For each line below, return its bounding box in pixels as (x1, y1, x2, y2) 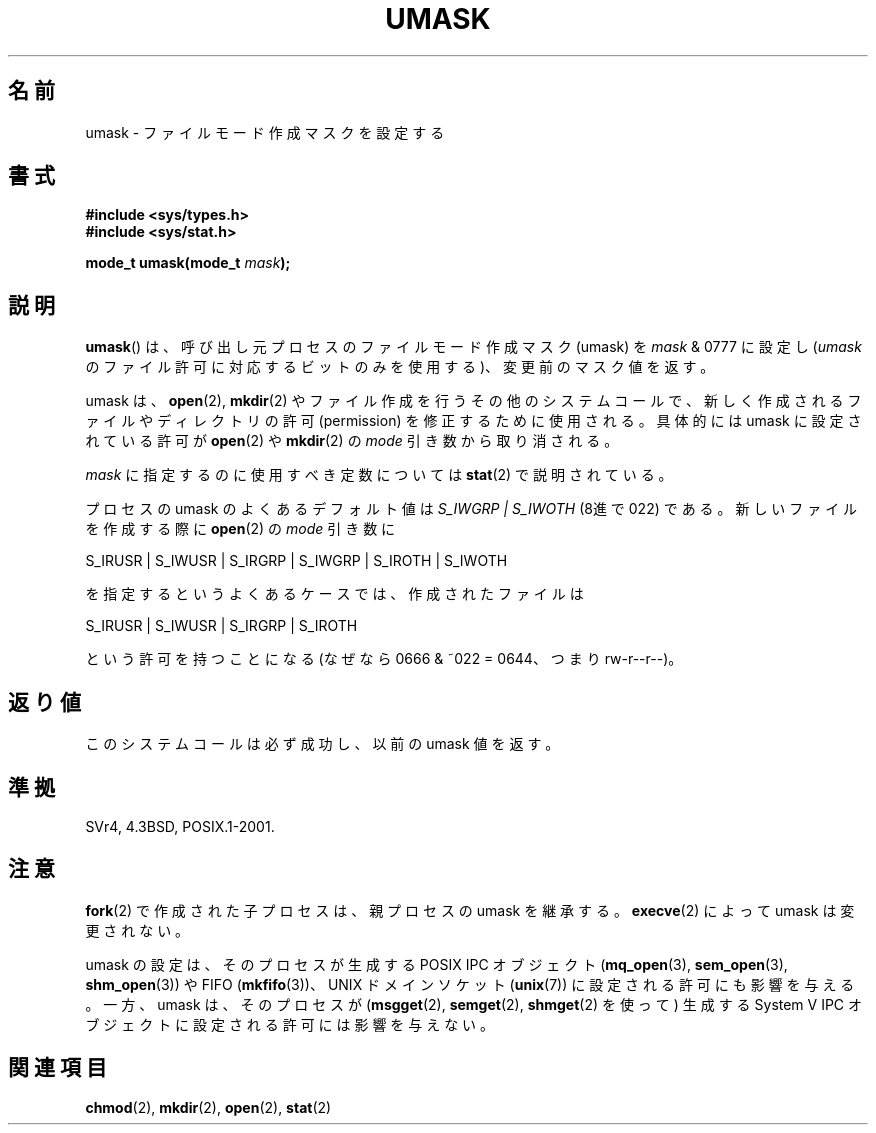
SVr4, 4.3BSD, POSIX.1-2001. (85, 817, 275, 835)
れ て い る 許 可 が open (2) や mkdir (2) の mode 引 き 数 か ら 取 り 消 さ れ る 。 (85, 432, 619, 450)
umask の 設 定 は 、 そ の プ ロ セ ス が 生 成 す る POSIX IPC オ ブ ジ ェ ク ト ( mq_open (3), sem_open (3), (85, 955, 788, 973)
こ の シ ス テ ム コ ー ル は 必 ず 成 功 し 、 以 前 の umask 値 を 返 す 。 (85, 735, 560, 753)
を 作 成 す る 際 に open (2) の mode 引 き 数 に (85, 520, 396, 538)
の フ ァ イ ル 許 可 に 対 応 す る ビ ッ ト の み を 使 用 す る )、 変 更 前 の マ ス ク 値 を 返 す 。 (85, 358, 715, 376)
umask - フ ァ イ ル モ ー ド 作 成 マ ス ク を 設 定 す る (85, 123, 445, 141)
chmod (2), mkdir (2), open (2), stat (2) (85, 1098, 332, 1116)
